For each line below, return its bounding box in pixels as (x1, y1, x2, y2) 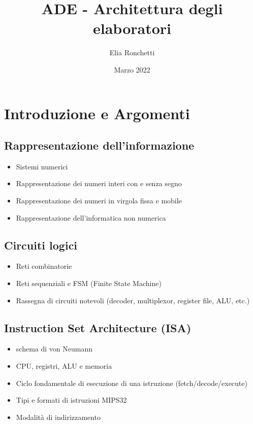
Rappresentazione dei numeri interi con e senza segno (16, 178, 182, 189)
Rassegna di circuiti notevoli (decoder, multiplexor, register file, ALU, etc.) (16, 295, 250, 305)
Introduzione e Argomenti (4, 102, 190, 123)
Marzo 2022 (114, 64, 150, 75)
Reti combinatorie (16, 261, 72, 271)
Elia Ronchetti (109, 47, 155, 58)
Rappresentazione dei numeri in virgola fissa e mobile (16, 195, 182, 206)
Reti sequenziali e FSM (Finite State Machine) (16, 278, 162, 289)
